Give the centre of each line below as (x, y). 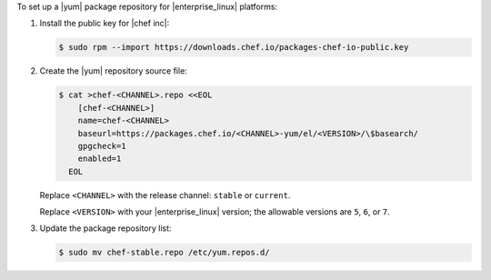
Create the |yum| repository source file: (114, 71)
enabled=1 (100, 159)
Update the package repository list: (105, 228)
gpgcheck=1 (102, 146)
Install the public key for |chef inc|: (105, 24)
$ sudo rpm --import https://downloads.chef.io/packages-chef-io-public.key (234, 47)
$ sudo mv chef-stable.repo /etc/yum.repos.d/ (164, 253)
